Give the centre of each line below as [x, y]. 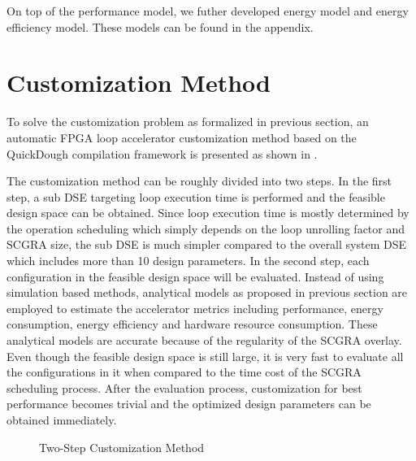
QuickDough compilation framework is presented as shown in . [162, 153]
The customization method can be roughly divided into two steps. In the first [199, 181]
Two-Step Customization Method [122, 447]
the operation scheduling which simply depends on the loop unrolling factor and [206, 228]
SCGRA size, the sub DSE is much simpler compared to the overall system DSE [206, 244]
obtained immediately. [62, 420]
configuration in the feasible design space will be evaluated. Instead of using [195, 276]
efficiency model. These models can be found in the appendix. [160, 26]
